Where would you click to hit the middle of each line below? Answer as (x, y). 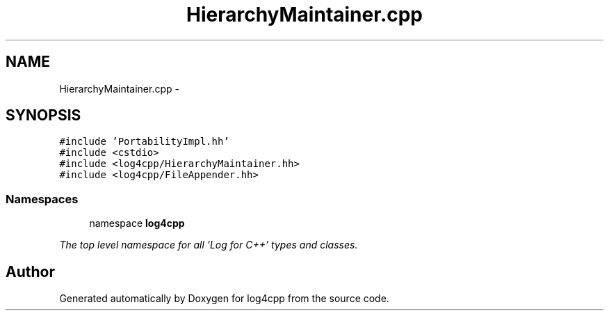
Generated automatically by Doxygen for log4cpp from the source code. (224, 299)
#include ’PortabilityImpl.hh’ (144, 142)
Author (30, 271)
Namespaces (42, 199)
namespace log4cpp (137, 223)
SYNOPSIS (43, 116)
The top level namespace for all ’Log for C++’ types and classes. (209, 245)
